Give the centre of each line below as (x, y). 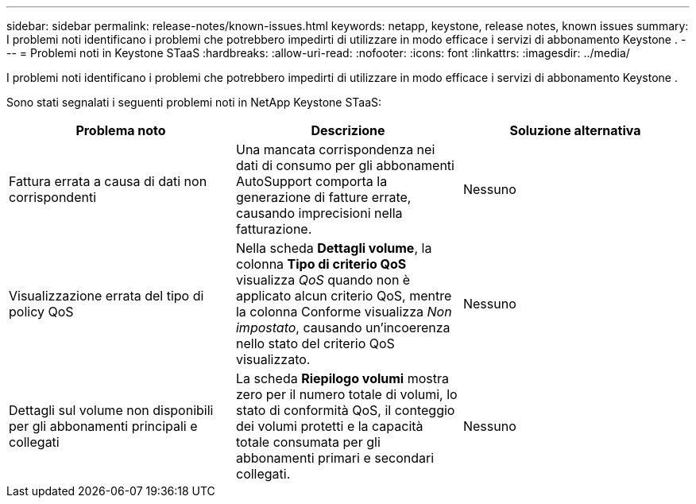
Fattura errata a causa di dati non (108, 181)
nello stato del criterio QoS (315, 343)
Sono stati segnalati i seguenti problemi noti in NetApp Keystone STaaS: (194, 102)
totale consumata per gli (308, 442)
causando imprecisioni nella (319, 213)
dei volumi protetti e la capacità (329, 426)
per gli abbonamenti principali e (103, 426)
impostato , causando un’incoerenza (343, 328)
